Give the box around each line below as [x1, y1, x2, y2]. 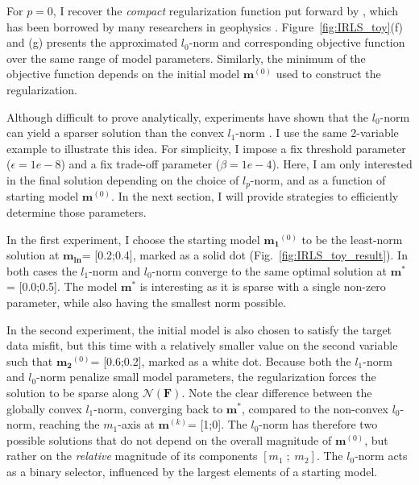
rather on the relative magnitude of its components [6, 447, 258, 464]
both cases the [6, 262, 77, 279]
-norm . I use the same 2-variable [235, 124, 399, 141]
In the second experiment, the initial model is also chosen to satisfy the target [6, 321, 392, 338]
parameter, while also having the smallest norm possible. [6, 293, 286, 310]
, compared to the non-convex [241, 400, 388, 417]
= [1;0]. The [187, 416, 247, 433]
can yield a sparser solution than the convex [6, 124, 224, 141]
